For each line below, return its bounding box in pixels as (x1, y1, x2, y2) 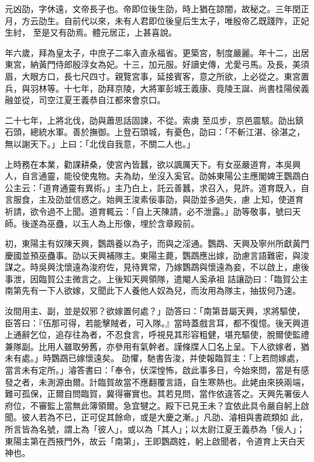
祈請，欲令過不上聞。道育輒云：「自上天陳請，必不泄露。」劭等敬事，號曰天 (5, 204, 301, 217)
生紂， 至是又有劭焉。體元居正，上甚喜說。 (5, 26, 177, 39)
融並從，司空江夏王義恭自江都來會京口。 (5, 93, 165, 106)
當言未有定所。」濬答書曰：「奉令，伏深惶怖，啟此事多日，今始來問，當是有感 (5, 364, 309, 376)
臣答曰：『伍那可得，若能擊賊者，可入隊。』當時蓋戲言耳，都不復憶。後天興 (5, 316, 301, 329)
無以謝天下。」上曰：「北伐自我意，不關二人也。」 (5, 137, 195, 150)
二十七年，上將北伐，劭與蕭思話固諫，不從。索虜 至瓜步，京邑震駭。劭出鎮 (5, 113, 304, 126)
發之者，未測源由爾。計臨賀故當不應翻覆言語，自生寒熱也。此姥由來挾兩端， (5, 375, 309, 388)
